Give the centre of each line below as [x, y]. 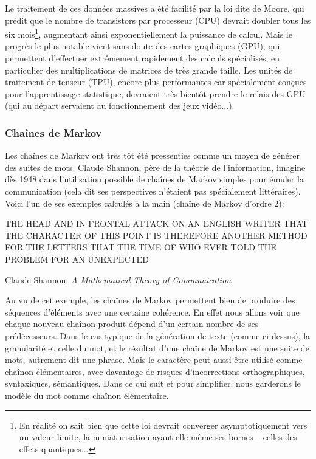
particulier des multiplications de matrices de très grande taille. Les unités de [149, 70]
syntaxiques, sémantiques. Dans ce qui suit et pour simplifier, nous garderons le [153, 383]
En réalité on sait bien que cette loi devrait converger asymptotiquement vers [163, 425]
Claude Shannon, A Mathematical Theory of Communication [118, 279]
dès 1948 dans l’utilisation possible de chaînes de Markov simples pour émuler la [154, 179]
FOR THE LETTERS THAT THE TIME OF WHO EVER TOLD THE [141, 247]
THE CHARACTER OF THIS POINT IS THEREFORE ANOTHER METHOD [156, 235]
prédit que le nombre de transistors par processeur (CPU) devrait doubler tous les [158, 20]
